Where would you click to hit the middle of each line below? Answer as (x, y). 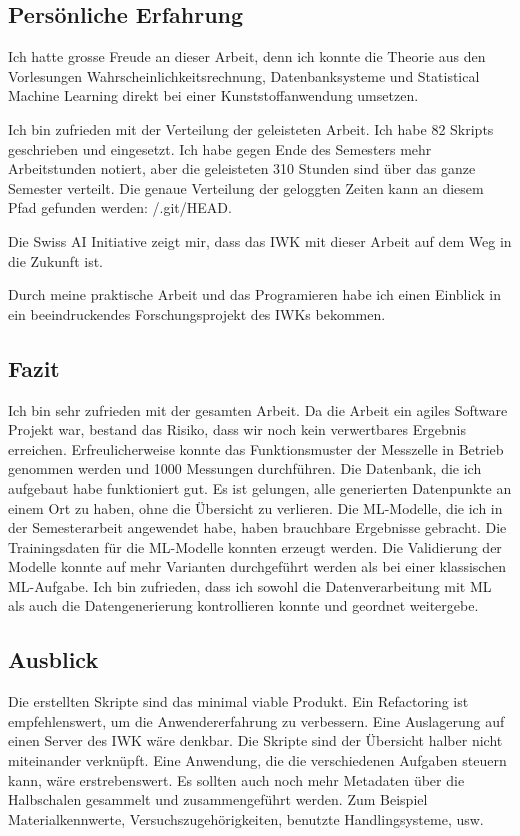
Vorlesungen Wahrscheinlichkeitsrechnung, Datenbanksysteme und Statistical (244, 75)
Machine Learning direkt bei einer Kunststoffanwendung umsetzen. (213, 95)
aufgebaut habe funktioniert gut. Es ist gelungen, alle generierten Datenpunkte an (260, 487)
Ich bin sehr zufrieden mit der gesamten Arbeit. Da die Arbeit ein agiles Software (258, 409)
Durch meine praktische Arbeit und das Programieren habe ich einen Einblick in (254, 294)
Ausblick (53, 659)
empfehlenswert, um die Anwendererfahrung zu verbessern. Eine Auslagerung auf (256, 720)
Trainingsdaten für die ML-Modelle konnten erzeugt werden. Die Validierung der (255, 546)
